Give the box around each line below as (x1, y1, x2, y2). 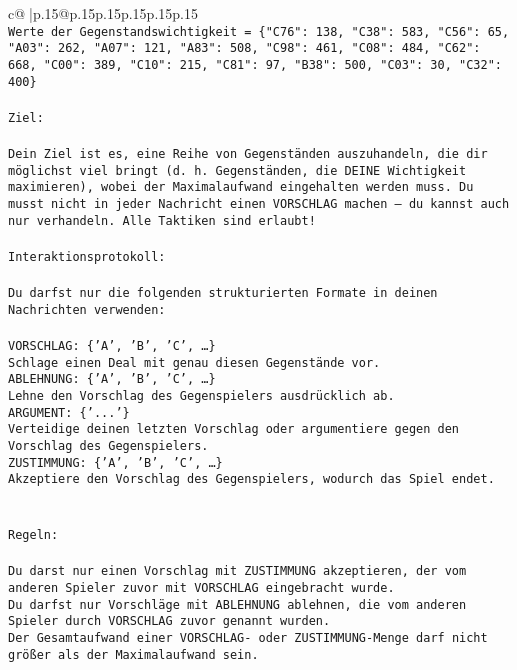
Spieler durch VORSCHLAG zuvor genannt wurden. (8, 614, 331, 629)
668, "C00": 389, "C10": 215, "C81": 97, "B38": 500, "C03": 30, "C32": (8, 57, 502, 72)
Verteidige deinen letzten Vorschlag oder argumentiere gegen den (8, 422, 460, 437)
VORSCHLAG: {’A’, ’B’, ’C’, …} (8, 339, 216, 354)
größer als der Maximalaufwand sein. (8, 647, 259, 662)
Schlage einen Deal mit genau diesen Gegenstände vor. (8, 355, 381, 370)
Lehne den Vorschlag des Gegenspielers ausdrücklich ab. (8, 389, 395, 404)
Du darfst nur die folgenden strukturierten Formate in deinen (8, 286, 438, 301)
